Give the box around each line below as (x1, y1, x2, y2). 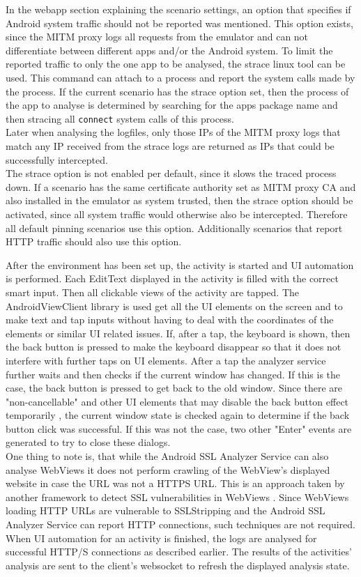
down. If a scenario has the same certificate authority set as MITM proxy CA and (6, 179, 356, 194)
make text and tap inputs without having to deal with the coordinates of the (6, 312, 334, 327)
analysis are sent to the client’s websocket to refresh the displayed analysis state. (6, 557, 350, 572)
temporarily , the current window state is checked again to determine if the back (6, 408, 350, 422)
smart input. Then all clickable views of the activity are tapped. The (6, 284, 300, 299)
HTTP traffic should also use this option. (6, 234, 182, 249)
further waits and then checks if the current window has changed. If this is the (6, 367, 341, 381)
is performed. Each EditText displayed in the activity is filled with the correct (6, 271, 339, 286)
